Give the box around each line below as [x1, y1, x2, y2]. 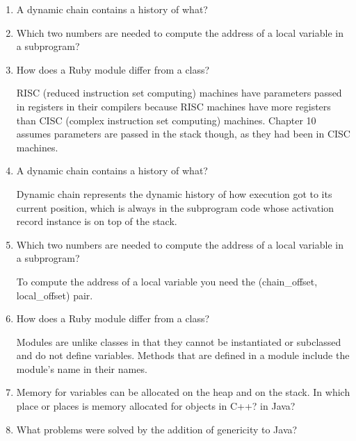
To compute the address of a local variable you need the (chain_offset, [16, 274, 318, 288]
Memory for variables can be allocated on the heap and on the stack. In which [16, 385, 350, 399]
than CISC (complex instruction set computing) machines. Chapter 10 [16, 113, 316, 127]
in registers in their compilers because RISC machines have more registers [16, 99, 331, 113]
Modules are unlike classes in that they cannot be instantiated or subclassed [16, 334, 341, 349]
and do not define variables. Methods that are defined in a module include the [16, 348, 350, 363]
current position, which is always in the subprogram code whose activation [16, 200, 334, 215]
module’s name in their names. [16, 361, 147, 376]
